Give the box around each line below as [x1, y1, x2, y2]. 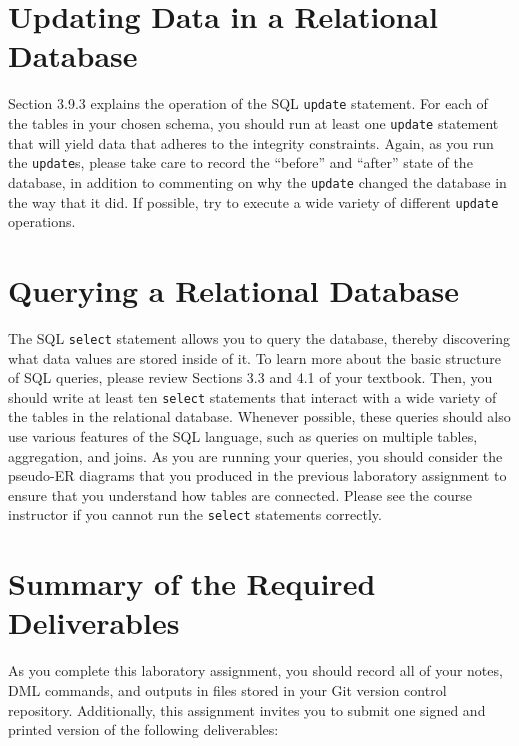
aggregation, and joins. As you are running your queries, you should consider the [8, 445, 503, 466]
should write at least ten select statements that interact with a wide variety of [8, 386, 497, 407]
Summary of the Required [8, 563, 376, 604]
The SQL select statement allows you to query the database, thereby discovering [8, 327, 511, 348]
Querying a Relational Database [8, 269, 459, 310]
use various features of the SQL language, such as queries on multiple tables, [8, 426, 478, 446]
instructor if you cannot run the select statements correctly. [8, 504, 382, 525]
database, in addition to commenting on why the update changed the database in [8, 171, 507, 192]
